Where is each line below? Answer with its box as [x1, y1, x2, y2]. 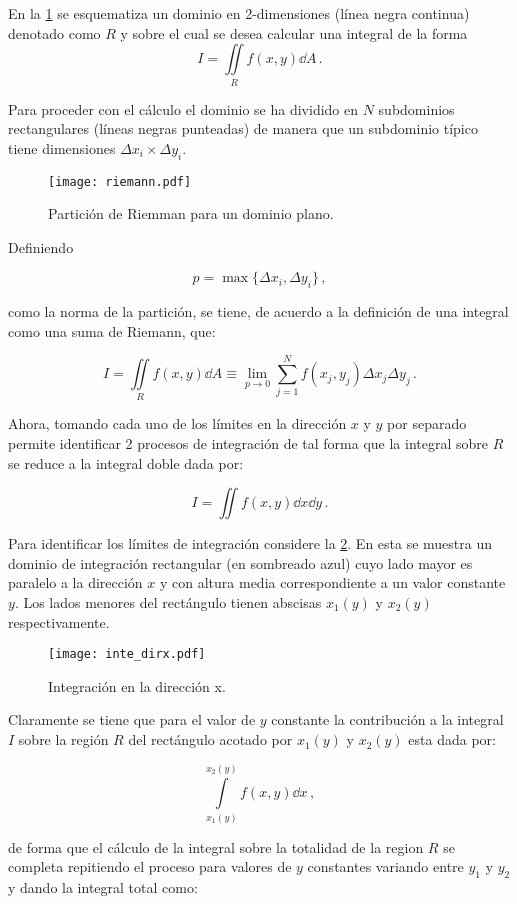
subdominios [378, 98, 455, 119]
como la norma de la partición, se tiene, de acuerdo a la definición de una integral [8, 301, 509, 322]
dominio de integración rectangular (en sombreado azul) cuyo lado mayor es [8, 552, 473, 573]
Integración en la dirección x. [48, 675, 226, 696]
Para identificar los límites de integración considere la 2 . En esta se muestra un [8, 533, 493, 554]
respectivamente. [8, 611, 110, 632]
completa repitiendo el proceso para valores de [8, 856, 292, 877]
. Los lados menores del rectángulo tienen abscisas [14, 592, 322, 613]
